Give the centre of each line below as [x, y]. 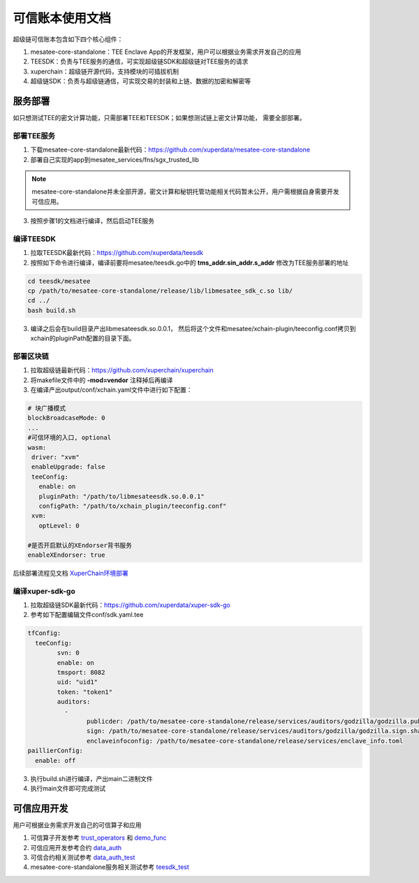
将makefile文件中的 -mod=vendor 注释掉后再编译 [102, 380]
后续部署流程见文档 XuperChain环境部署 [71, 573]
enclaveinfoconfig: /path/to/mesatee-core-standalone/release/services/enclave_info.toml [245, 741]
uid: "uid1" [77, 682]
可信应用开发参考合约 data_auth [76, 847]
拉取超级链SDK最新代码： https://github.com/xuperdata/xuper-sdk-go [130, 605]
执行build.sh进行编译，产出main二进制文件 [91, 778]
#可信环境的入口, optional [69, 438]
